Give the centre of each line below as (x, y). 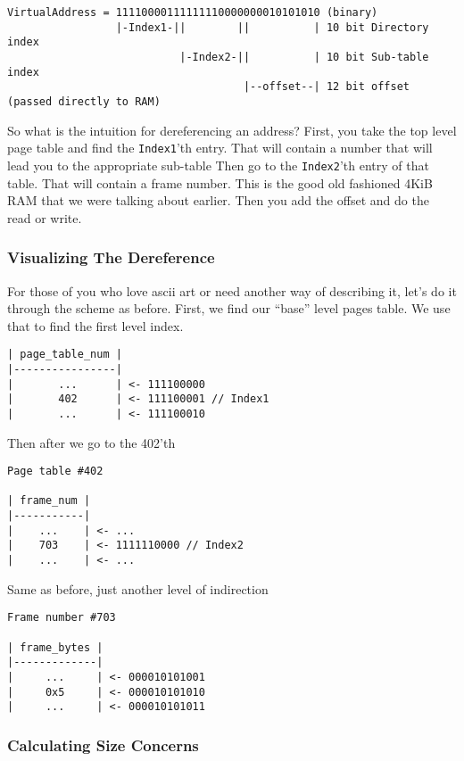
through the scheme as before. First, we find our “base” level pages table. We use (229, 308)
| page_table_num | (65, 355)
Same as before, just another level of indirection (138, 588)
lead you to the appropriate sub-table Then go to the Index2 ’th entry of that (218, 165)
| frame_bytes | (55, 647)
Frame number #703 (62, 618)
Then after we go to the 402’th (91, 442)
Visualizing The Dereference (111, 257)
